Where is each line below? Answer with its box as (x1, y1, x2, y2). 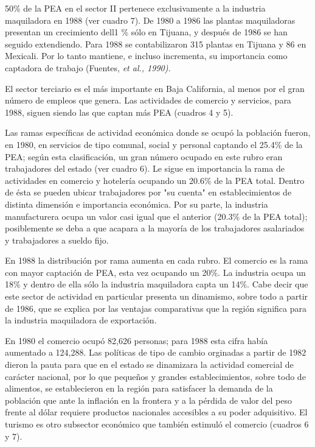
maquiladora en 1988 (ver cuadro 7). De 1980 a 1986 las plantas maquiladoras (5, 13, 296, 26)
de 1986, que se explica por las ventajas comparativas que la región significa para (5, 301, 306, 314)
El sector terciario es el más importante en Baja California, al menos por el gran (5, 82, 305, 94)
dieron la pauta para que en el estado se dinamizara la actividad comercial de (5, 358, 294, 371)
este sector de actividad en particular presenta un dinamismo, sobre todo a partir (5, 290, 308, 303)
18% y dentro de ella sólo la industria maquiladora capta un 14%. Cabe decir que (5, 278, 308, 290)
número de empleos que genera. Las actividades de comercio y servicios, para (5, 94, 291, 107)
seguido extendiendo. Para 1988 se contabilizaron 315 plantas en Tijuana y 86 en (5, 37, 306, 50)
